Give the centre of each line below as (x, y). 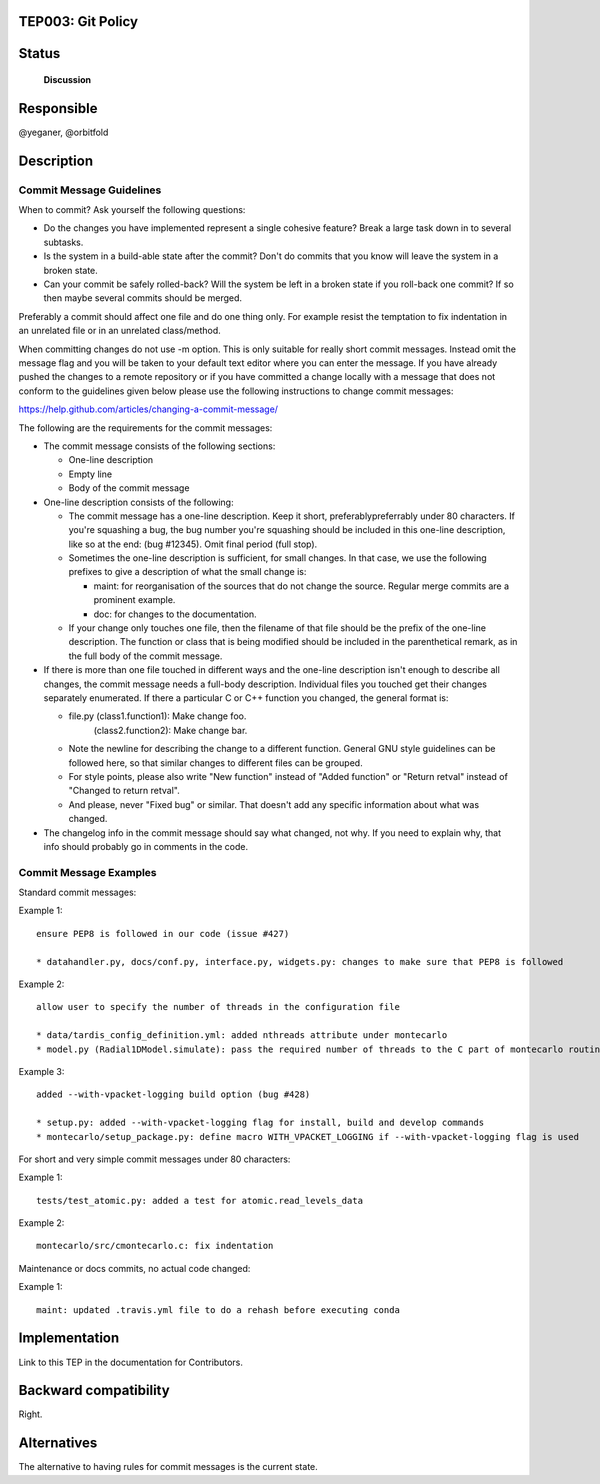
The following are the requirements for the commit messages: (145, 427)
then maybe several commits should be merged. (143, 298)
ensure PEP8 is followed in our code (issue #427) (163, 933)
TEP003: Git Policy (78, 21)
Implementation (69, 1338)
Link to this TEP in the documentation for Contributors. (131, 1362)
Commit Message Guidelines (90, 190)
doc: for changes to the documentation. (175, 614)
